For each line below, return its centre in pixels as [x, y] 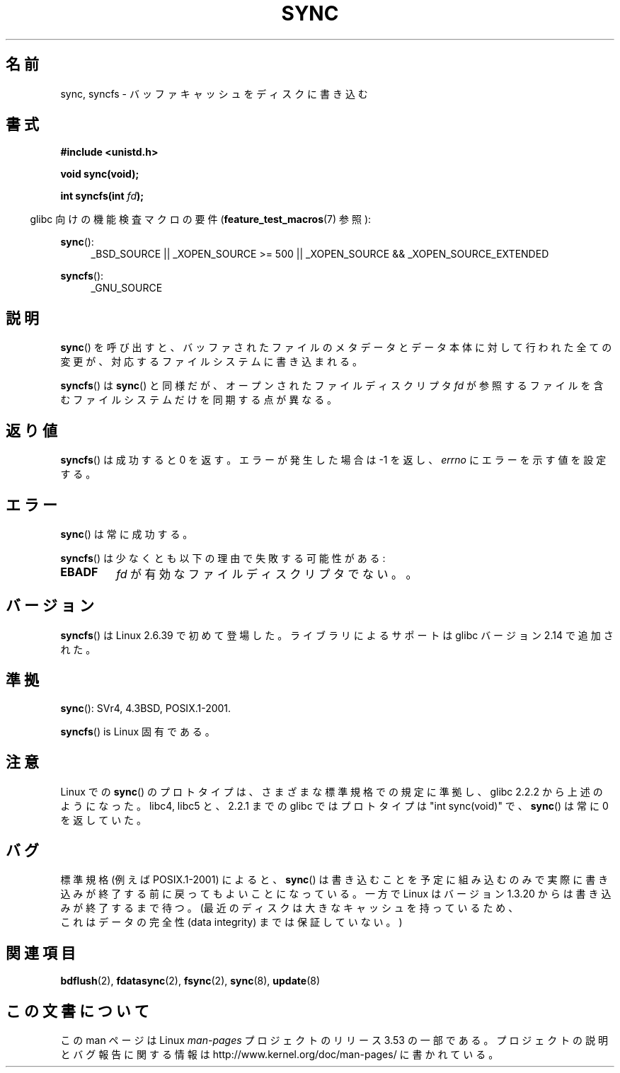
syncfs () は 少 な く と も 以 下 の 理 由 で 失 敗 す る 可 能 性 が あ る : [223, 558]
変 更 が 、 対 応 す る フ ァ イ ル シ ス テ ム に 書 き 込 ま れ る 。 [211, 362]
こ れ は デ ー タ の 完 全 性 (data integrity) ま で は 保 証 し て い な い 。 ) [231, 922]
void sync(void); [100, 174]
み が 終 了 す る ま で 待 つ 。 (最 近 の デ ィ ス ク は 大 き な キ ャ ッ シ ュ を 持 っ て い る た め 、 [289, 908]
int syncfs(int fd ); [102, 196]
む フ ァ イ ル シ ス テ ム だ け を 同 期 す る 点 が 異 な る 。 [199, 400]
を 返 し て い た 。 [104, 820]
